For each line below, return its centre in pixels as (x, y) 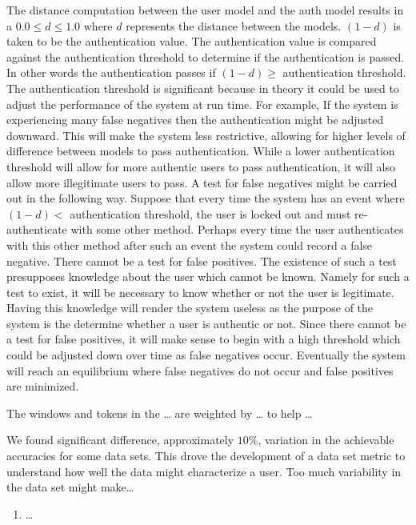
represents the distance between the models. (234, 25)
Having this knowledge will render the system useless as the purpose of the (190, 308)
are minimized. (43, 386)
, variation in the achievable (326, 440)
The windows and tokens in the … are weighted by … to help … (160, 413)
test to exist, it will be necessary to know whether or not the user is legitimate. (200, 292)
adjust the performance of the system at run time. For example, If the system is (202, 104)
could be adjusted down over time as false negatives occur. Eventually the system (206, 355)
